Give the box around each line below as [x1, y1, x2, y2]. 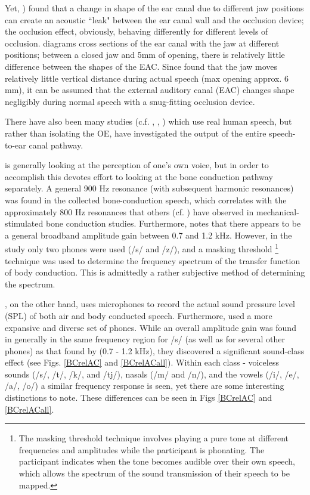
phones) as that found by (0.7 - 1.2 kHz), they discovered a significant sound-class [5, 344, 305, 357]
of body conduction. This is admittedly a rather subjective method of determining [5, 266, 305, 279]
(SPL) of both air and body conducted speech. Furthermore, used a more [5, 309, 272, 321]
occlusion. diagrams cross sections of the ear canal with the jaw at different [5, 36, 280, 49]
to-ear [5, 138, 26, 151]
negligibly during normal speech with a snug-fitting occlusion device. [5, 95, 255, 107]
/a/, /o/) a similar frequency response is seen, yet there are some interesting [5, 379, 284, 392]
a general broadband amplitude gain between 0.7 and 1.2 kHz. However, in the [5, 228, 292, 241]
